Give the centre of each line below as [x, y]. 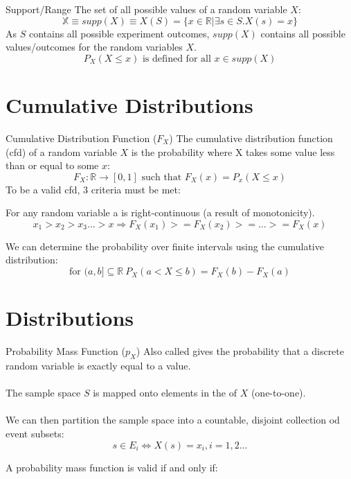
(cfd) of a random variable [61, 151]
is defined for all [177, 59]
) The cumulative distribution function [251, 138]
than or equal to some [52, 165]
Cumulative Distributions [129, 104]
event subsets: [35, 433]
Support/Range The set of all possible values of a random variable [146, 9]
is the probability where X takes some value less [233, 151]
